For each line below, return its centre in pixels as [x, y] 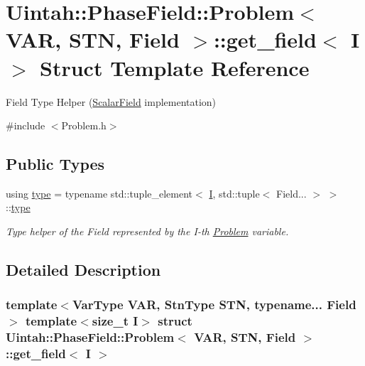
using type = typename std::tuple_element [99, 193]
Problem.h [84, 125]
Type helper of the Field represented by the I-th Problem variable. [147, 231]
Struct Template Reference [175, 67]
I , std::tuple [234, 193]
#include [26, 125]
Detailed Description [83, 270]
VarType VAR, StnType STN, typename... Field [214, 305]
